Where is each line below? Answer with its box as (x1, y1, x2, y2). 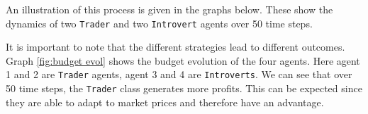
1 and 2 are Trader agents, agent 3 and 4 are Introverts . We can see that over (6, 67, 352, 82)
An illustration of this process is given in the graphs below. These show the (6, 2, 333, 16)
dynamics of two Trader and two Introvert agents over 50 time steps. (6, 15, 313, 30)
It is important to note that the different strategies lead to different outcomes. (6, 39, 345, 54)
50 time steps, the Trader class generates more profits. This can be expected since (6, 81, 362, 96)
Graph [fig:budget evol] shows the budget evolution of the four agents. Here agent (6, 53, 360, 68)
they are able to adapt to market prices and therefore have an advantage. (6, 94, 324, 109)
